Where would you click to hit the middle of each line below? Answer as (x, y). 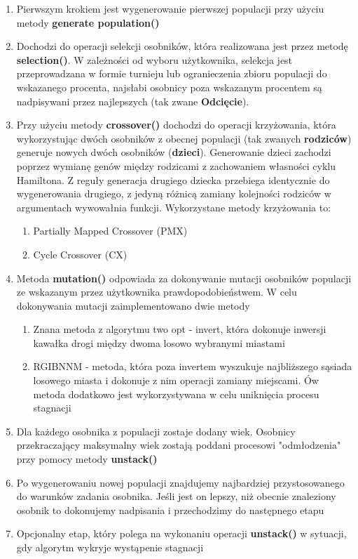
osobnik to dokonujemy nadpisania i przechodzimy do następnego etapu (170, 509)
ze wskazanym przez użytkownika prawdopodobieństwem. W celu (157, 292)
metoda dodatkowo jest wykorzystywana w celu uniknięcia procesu (176, 394)
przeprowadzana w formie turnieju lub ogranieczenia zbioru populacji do (172, 73)
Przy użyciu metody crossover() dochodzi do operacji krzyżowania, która (176, 125)
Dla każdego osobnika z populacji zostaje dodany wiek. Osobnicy (156, 431)
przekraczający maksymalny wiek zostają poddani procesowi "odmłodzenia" (179, 445)
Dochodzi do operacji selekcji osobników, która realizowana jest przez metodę (182, 46)
